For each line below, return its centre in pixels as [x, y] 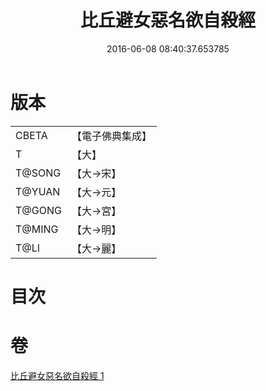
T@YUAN [38, 191]
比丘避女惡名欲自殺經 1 [57, 375]
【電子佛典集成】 [111, 136]
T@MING [37, 229]
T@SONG [38, 173]
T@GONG [38, 210]
